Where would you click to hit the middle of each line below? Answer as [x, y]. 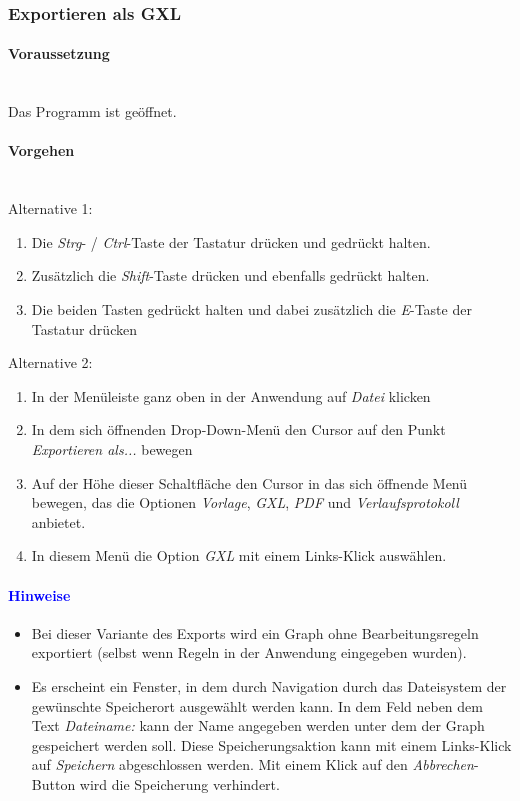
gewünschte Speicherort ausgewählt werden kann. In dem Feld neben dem [257, 705]
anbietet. [58, 521]
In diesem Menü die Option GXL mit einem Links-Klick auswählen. [239, 555]
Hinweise [39, 594]
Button [53, 783]
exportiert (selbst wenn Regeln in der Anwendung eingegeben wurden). [249, 652]
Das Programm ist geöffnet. [92, 111]
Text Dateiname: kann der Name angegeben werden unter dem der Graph [258, 725]
